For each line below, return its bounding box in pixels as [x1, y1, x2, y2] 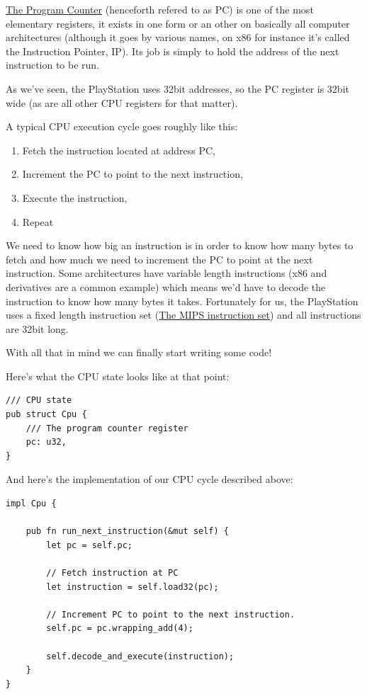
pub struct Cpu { [6, 409, 87, 420]
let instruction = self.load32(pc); [46, 581, 219, 592]
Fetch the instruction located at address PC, [22, 142, 215, 157]
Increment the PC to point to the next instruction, [22, 166, 243, 181]
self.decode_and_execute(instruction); [46, 651, 235, 661]
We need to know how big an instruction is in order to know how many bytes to [6, 238, 354, 253]
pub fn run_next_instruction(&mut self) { [26, 526, 229, 537]
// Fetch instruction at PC [46, 568, 179, 578]
